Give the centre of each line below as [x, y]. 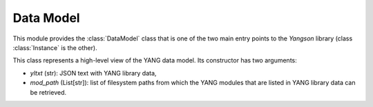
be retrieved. [48, 92]
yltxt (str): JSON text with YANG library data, [93, 73]
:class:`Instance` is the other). [55, 47]
